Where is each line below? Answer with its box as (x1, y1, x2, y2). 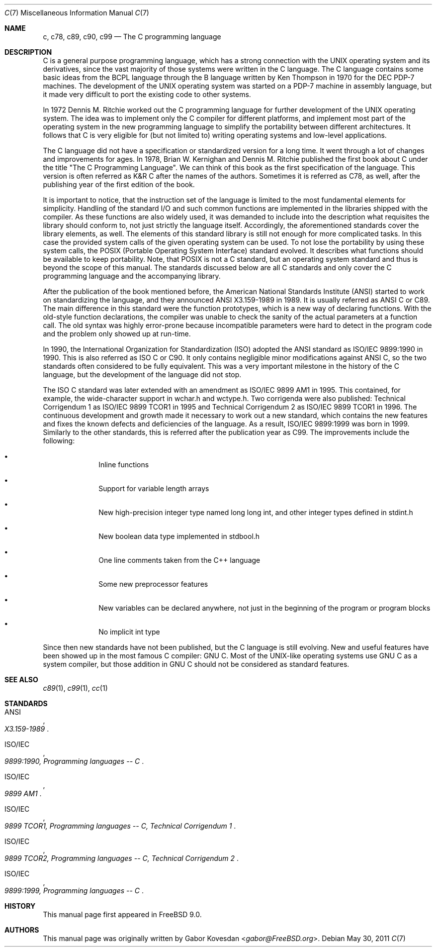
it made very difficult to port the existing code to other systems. (43, 90, 251, 99)
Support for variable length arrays (98, 484, 209, 493)
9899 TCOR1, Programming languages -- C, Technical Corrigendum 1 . (4, 822, 236, 830)
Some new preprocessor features (98, 580, 208, 588)
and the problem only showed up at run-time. (43, 329, 191, 338)
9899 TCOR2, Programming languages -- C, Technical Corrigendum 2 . (4, 854, 239, 862)
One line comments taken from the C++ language (98, 556, 261, 564)
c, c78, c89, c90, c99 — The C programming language (43, 32, 221, 41)
